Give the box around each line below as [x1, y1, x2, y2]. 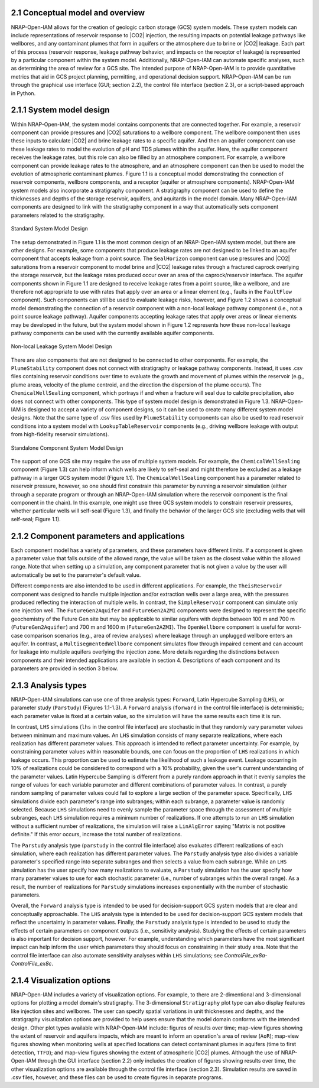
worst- [285, 623, 302, 631]
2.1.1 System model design [11, 105, 110, 115]
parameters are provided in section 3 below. [11, 665, 118, 672]
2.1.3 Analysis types [11, 680, 87, 690]
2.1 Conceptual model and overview [11, 8, 145, 18]
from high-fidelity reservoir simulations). [11, 431, 109, 438]
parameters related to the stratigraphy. [11, 212, 105, 219]
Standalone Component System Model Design [11, 444, 123, 452]
